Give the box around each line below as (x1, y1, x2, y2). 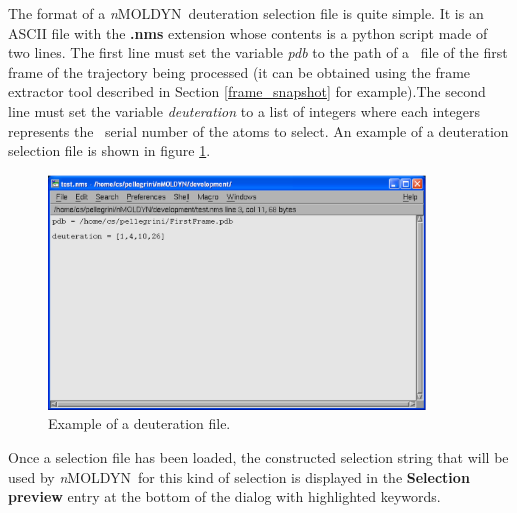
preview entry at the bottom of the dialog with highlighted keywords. (8, 486, 441, 507)
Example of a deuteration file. (48, 413, 231, 434)
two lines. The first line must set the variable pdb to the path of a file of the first (8, 42, 508, 63)
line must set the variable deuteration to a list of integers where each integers (8, 100, 480, 121)
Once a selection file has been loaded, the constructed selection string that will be (8, 447, 509, 468)
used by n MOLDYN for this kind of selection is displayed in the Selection (8, 466, 470, 487)
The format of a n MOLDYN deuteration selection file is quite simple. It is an (8, 3, 484, 23)
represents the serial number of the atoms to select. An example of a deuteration (8, 120, 509, 141)
